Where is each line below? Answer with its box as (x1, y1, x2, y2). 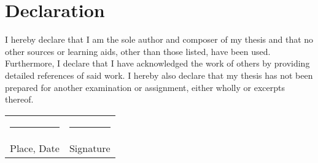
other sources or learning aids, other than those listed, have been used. (5, 45, 271, 57)
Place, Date (10, 140, 60, 155)
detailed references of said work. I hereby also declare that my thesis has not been (5, 68, 313, 81)
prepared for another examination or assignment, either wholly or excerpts (5, 81, 285, 93)
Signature (69, 140, 111, 155)
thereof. (5, 93, 34, 106)
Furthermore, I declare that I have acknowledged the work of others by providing (5, 57, 310, 70)
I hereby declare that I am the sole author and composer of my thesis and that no (5, 33, 314, 46)
